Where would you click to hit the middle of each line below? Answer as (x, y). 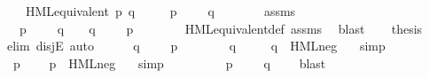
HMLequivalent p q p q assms (160, 11)
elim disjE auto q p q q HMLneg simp (196, 46)
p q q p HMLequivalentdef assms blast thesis (221, 28)
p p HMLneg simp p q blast (169, 62)
